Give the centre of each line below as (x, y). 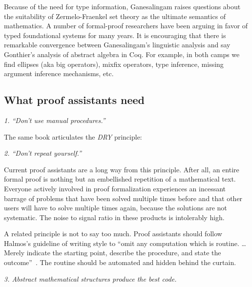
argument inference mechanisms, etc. (59, 73)
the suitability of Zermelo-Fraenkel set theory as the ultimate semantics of (115, 16)
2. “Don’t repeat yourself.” (43, 153)
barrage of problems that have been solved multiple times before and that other (123, 198)
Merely (14, 253)
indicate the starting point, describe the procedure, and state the (124, 253)
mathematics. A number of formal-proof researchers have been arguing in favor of (126, 26)
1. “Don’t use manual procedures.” (55, 120)
